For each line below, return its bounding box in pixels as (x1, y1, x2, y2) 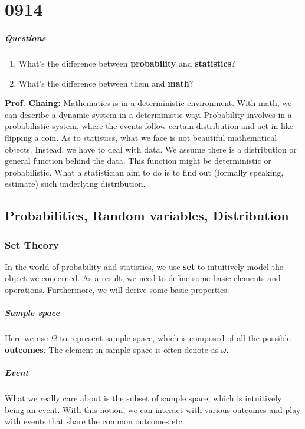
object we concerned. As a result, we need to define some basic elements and (5, 272, 281, 284)
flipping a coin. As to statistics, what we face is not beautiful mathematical (5, 131, 277, 143)
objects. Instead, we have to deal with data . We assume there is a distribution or (5, 143, 297, 155)
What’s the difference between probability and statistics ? (18, 57, 235, 69)
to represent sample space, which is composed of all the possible (60, 332, 291, 344)
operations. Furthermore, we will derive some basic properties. (5, 283, 229, 296)
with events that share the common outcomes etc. (5, 415, 185, 427)
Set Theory (5, 237, 59, 252)
